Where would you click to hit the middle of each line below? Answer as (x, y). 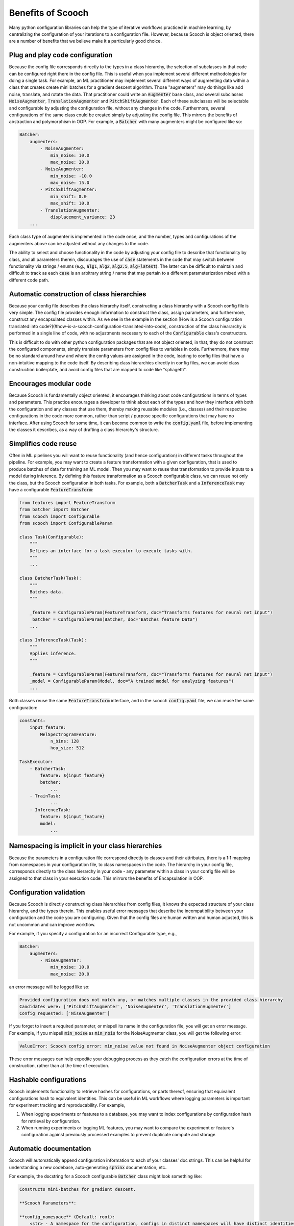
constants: (32, 720)
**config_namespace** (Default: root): (67, 1217)
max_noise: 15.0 (70, 183)
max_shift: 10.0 (70, 203)
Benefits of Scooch (49, 13)
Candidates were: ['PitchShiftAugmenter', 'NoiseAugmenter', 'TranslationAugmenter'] (125, 1007)
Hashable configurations (48, 1080)
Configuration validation (47, 892)
